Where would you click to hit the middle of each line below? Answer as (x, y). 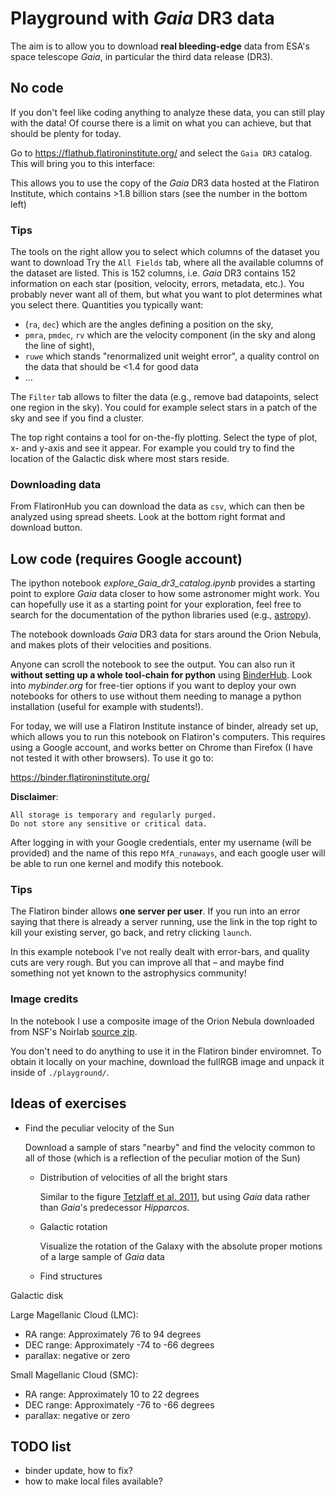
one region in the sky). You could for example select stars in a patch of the (164, 408)
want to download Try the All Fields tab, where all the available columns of (167, 263)
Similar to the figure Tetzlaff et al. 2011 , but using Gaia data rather (174, 1196)
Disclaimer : (34, 797)
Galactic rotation (73, 1226)
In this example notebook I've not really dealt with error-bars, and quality (160, 952)
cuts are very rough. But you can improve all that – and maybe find (147, 963)
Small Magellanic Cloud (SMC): (74, 1374)
